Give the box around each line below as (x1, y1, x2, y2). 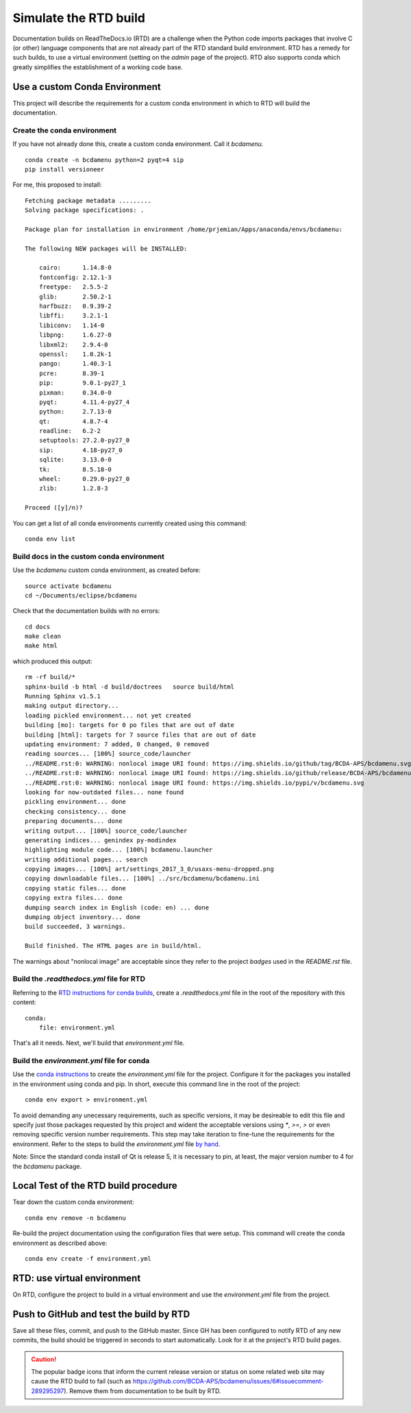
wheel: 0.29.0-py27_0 (38, 475, 130, 483)
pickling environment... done (25, 798, 127, 806)
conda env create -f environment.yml (25, 1255, 152, 1263)
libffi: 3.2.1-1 (38, 312, 108, 320)
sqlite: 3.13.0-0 (38, 456, 112, 464)
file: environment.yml (38, 1023, 116, 1032)
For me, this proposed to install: (12, 180, 102, 189)
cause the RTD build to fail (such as (31, 1377, 132, 1386)
